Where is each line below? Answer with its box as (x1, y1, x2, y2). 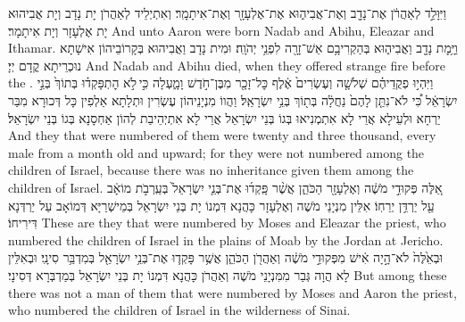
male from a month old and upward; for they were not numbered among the (8, 143, 425, 161)
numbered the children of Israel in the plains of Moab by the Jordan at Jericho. (8, 230, 444, 249)
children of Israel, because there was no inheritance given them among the (8, 161, 414, 179)
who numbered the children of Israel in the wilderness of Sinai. (8, 301, 351, 319)
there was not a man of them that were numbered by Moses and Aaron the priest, (8, 283, 457, 301)
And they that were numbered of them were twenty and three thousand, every (8, 126, 436, 144)
